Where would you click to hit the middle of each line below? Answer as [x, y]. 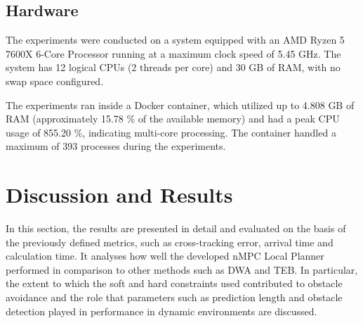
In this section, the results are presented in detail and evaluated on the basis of [176, 228]
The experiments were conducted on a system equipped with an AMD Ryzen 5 [175, 40]
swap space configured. [55, 81]
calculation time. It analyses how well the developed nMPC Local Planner [165, 256]
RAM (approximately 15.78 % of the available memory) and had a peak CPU [173, 119]
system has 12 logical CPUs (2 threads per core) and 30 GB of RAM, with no [173, 67]
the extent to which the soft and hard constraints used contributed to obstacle [174, 283]
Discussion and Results [119, 195]
